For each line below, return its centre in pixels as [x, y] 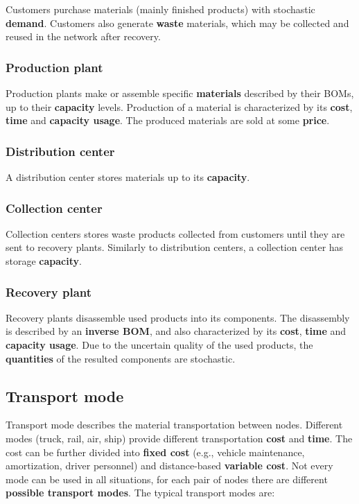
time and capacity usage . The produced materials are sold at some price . [168, 120]
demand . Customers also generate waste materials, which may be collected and [177, 23]
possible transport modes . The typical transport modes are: [140, 493]
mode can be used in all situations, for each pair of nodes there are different [167, 479]
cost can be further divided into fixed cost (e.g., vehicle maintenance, [155, 452]
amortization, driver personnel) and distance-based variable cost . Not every [169, 466]
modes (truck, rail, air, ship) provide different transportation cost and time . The [179, 438]
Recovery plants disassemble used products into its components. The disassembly [178, 317]
